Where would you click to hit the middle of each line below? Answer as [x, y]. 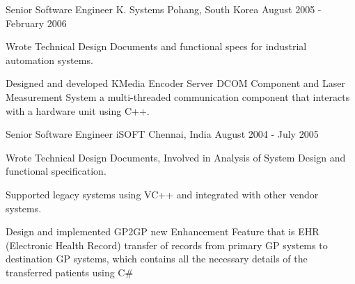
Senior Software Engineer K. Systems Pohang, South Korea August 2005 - [164, 9]
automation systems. [49, 60]
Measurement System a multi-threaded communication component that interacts [178, 96]
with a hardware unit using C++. [78, 110]
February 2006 [36, 23]
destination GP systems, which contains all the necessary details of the [157, 259]
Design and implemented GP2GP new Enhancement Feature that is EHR [163, 231]
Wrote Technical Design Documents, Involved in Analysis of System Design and [176, 157]
